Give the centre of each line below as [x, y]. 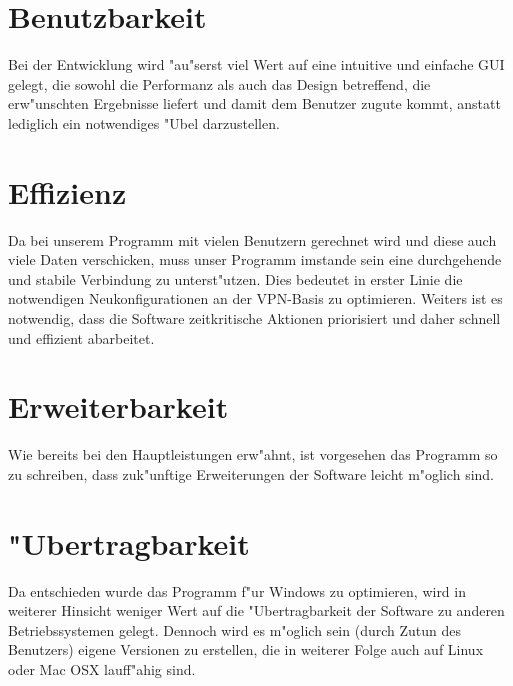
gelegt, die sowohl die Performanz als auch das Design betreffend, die [219, 83]
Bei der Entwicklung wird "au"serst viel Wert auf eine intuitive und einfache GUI [256, 64]
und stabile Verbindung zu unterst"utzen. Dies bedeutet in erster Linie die [235, 278]
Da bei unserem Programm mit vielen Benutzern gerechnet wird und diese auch [252, 239]
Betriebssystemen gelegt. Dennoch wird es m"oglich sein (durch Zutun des [234, 629]
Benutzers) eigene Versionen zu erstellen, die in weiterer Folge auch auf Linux [246, 649]
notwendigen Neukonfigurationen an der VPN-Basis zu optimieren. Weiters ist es [255, 298]
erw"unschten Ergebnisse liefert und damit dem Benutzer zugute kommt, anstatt [254, 103]
